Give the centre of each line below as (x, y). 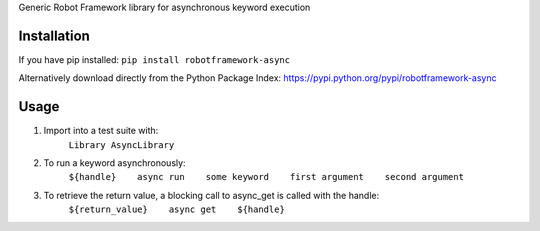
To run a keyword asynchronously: (114, 162)
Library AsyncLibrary (121, 144)
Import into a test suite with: (101, 131)
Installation (54, 35)
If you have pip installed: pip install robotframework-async (154, 59)
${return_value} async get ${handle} (176, 209)
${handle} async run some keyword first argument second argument (266, 177)
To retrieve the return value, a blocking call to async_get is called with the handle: (211, 195)
